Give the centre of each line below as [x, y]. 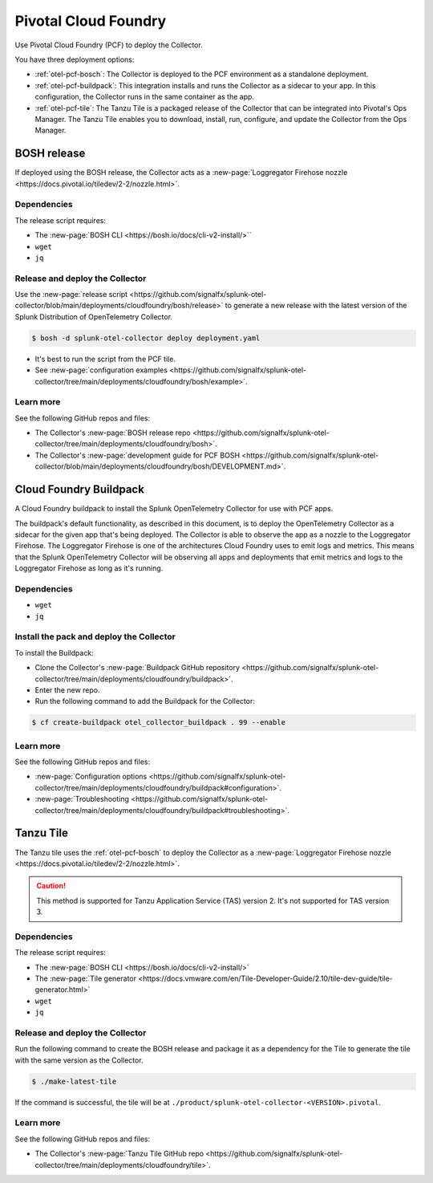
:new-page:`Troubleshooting [82, 799]
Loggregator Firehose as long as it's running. [89, 568]
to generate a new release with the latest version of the [316, 306]
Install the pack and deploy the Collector [95, 636]
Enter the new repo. [67, 689]
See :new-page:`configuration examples [101, 370]
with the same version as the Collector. [79, 1060]
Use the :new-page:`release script [71, 295]
